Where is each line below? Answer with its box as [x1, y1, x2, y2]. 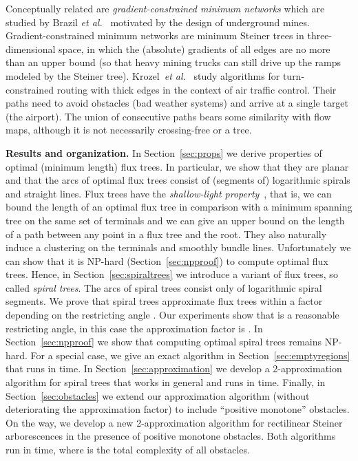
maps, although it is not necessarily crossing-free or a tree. [6, 122, 252, 137]
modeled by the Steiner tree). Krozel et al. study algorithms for [6, 68, 280, 83]
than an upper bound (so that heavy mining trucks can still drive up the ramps [6, 55, 341, 69]
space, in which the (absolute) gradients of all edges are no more [59, 41, 330, 56]
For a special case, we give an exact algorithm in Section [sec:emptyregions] [30, 347, 350, 362]
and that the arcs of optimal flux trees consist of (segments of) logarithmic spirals [6, 173, 350, 187]
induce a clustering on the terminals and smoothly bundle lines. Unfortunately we [6, 240, 351, 255]
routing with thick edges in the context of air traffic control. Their [56, 82, 337, 96]
